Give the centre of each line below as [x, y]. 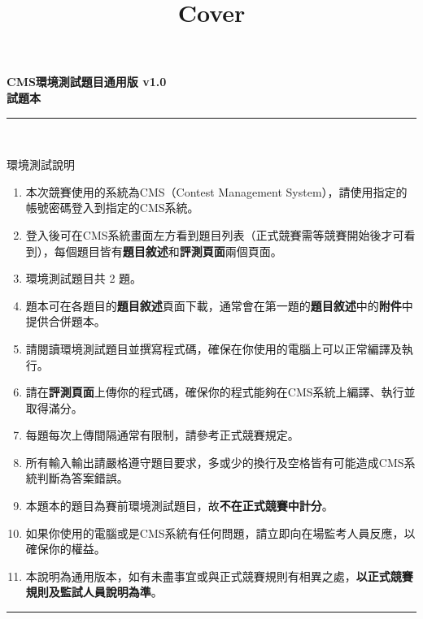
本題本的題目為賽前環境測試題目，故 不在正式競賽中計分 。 [179, 506]
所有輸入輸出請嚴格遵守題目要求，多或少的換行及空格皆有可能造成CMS [215, 462]
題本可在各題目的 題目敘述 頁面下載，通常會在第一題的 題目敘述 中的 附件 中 [219, 305]
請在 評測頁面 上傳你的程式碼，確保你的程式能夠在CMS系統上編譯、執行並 [220, 392]
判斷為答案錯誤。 [83, 478]
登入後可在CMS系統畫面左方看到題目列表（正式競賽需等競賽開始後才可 [215, 234]
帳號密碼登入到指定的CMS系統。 [112, 208]
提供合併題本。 [65, 321]
